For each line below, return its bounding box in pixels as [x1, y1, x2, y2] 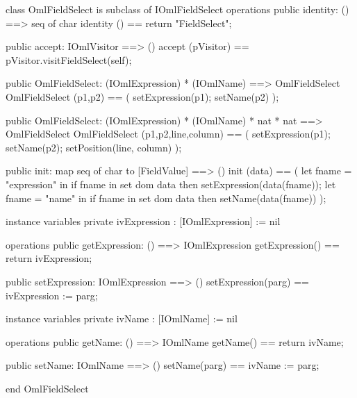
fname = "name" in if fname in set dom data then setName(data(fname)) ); [6, 190, 326, 205]
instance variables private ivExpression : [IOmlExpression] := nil [6, 214, 281, 229]
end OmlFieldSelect [6, 381, 89, 395]
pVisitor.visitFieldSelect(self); [6, 52, 132, 67]
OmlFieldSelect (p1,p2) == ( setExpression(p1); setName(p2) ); [6, 89, 279, 103]
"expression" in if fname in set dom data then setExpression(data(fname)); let [6, 176, 336, 191]
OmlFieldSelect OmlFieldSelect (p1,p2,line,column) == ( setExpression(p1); [6, 126, 331, 141]
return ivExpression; [6, 251, 92, 265]
